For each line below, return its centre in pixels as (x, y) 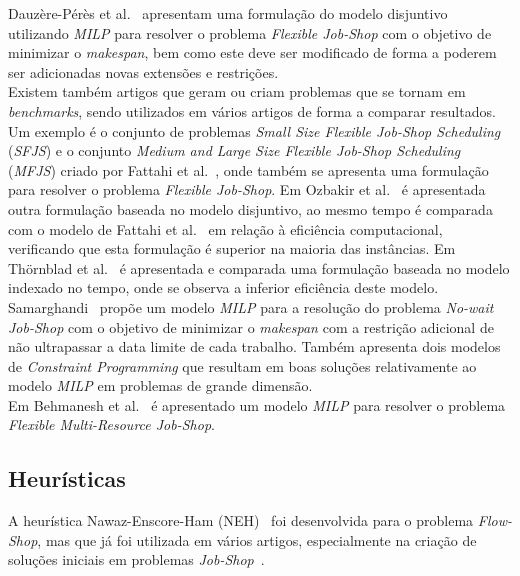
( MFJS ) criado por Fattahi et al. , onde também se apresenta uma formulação (248, 169)
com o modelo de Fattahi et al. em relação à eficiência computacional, (225, 228)
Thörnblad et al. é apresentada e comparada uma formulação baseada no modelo (259, 267)
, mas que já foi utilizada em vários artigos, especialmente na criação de (257, 539)
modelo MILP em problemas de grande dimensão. (160, 385)
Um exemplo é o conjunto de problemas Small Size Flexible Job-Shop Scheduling (254, 130)
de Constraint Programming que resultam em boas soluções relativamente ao (242, 365)
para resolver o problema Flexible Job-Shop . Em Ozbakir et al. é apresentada (247, 189)
